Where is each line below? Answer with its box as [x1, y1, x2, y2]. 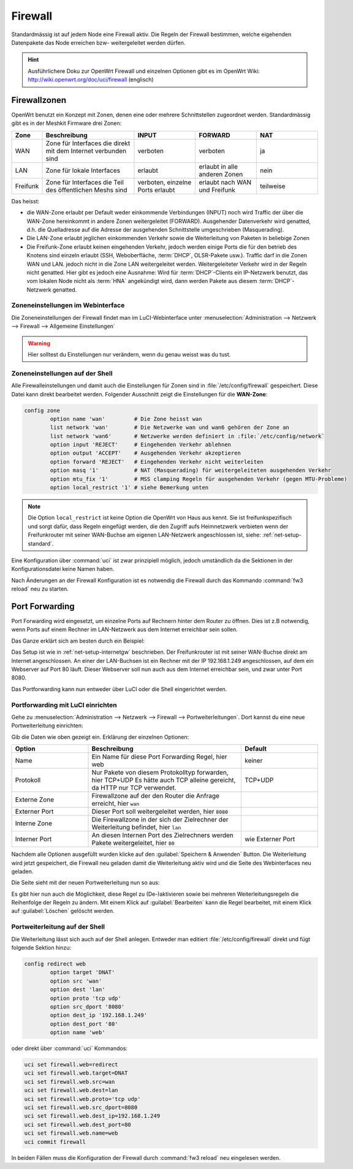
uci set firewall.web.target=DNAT [24, 1070, 128, 1076]
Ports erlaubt [137, 186, 175, 194]
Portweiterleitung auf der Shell [11, 923, 105, 931]
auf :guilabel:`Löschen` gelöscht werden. [11, 907, 115, 915]
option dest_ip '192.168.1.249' [50, 1012, 147, 1019]
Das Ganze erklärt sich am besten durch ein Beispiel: [11, 637, 145, 645]
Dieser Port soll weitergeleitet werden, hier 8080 [91, 808, 229, 816]
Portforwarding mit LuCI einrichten [11, 700, 118, 709]
